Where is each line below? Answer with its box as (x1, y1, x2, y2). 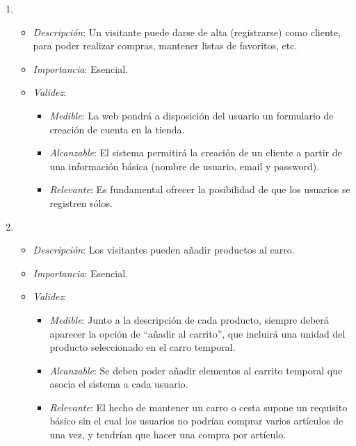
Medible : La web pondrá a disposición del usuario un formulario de (49, 108, 334, 122)
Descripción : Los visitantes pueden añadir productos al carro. (33, 242, 295, 257)
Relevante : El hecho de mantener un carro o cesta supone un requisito (49, 399, 348, 414)
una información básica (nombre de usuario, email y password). (49, 158, 320, 173)
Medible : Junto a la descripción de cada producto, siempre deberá (49, 312, 329, 327)
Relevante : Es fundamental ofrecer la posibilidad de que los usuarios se (49, 182, 350, 197)
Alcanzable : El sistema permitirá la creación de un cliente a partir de (49, 145, 342, 160)
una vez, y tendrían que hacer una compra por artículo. (49, 427, 286, 442)
